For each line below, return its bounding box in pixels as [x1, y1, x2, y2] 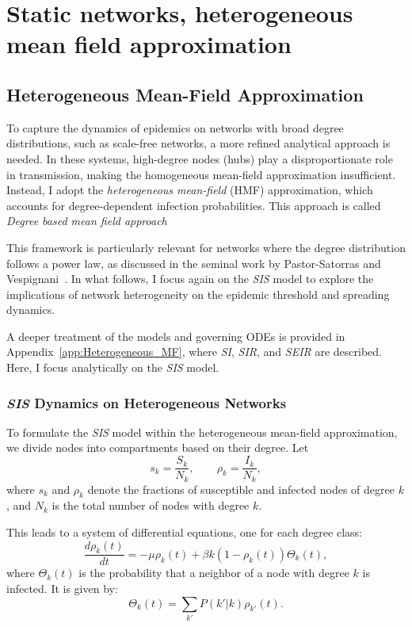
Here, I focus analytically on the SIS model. [6, 359, 219, 376]
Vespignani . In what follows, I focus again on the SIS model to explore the [6, 270, 374, 287]
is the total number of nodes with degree [51, 497, 250, 514]
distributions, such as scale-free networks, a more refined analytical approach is [6, 135, 391, 151]
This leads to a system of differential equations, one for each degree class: [6, 523, 362, 540]
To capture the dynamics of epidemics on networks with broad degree [6, 119, 344, 136]
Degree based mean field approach [6, 212, 167, 229]
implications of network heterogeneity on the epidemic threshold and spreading [6, 285, 390, 302]
